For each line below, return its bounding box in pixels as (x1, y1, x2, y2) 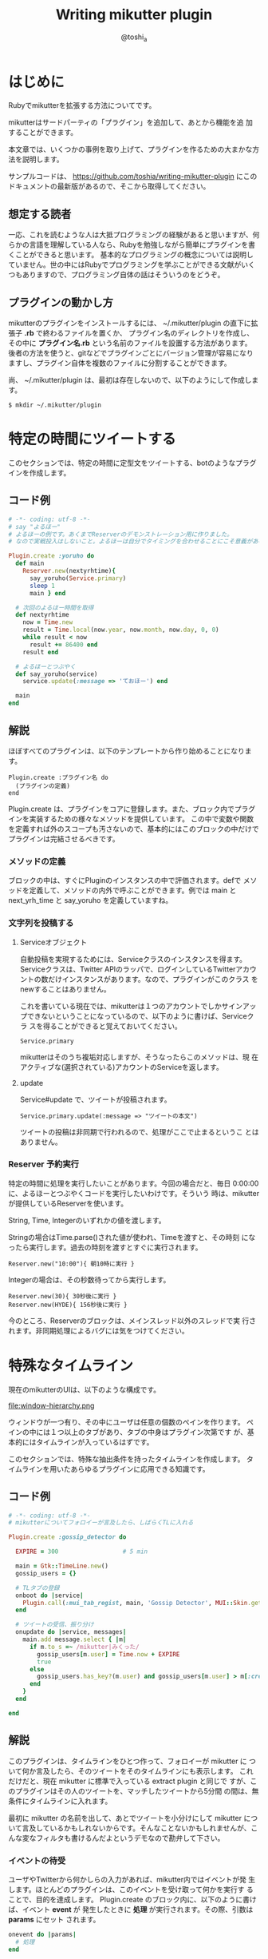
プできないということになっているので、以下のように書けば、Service (19, 1011, 247, 1020)
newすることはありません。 (19, 984, 112, 994)
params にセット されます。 (8, 1914, 100, 1924)
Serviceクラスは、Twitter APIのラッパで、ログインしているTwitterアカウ (19, 964, 257, 974)
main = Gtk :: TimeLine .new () (15, 1562, 109, 1571)
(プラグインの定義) (15, 781, 70, 790)
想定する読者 (8, 207, 72, 221)
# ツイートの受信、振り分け (15, 1620, 94, 1629)
